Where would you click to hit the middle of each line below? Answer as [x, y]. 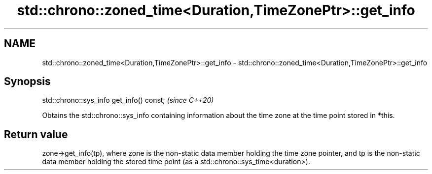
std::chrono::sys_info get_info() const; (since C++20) [128, 100]
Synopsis [27, 82]
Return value [36, 134]
